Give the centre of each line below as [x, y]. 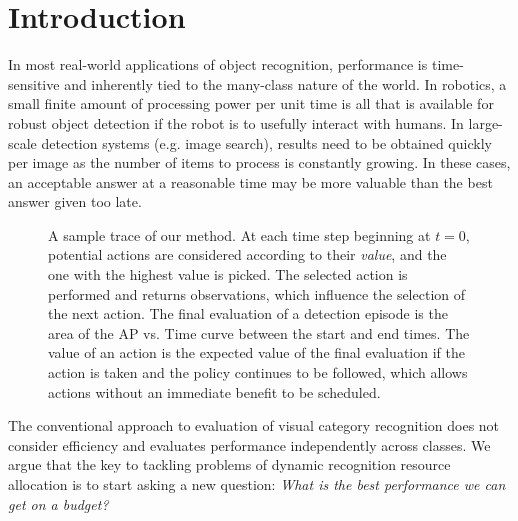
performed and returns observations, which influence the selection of [257, 293]
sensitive [34, 83]
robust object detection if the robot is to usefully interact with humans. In [236, 122]
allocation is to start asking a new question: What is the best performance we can [257, 484]
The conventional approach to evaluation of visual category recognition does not [254, 425]
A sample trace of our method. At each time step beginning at [239, 234]
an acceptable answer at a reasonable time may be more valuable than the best [250, 181]
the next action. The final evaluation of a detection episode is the [248, 313]
